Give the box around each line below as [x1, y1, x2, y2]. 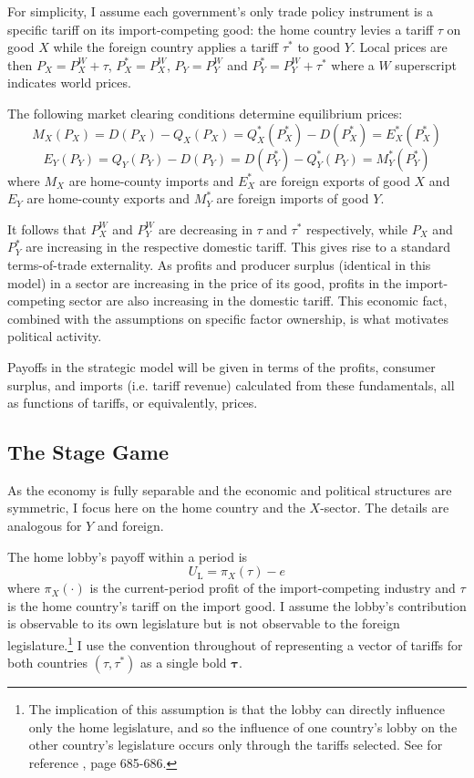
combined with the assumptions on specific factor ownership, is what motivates [7, 308, 448, 327]
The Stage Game [7, 438, 169, 466]
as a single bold [139, 653, 227, 672]
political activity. [7, 327, 102, 346]
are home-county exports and [26, 189, 191, 208]
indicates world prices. [7, 73, 131, 92]
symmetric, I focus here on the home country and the [7, 498, 305, 517]
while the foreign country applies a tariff [53, 37, 279, 57]
